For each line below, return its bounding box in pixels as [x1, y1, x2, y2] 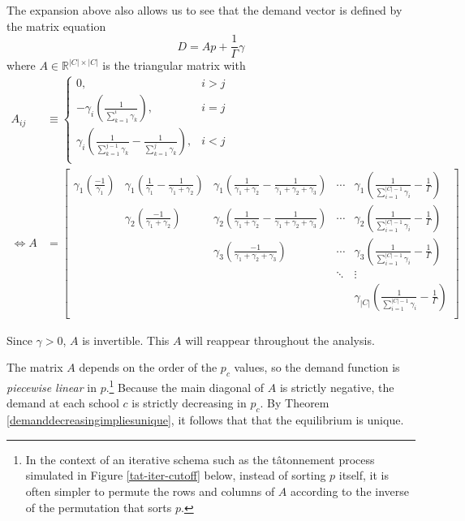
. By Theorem [260, 394, 329, 411]
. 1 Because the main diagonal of [105, 377, 265, 395]
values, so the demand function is [234, 359, 400, 376]
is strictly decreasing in [131, 394, 247, 411]
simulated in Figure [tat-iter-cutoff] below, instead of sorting [25, 467, 326, 484]
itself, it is [338, 467, 389, 484]
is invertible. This [82, 331, 170, 348]
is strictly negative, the [279, 378, 394, 395]
